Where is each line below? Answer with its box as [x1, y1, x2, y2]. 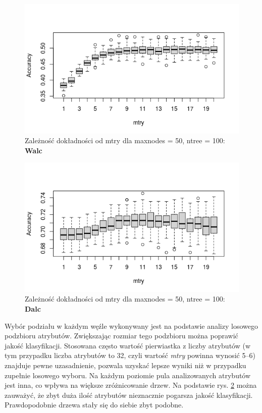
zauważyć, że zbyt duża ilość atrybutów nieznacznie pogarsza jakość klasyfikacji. [5, 389, 253, 400]
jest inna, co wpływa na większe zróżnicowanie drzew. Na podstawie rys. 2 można [5, 380, 257, 390]
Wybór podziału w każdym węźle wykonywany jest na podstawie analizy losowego [5, 320, 258, 331]
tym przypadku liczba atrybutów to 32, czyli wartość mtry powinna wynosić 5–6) [5, 350, 255, 361]
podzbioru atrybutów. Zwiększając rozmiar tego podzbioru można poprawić [5, 330, 238, 341]
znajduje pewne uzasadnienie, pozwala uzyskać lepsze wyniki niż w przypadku [5, 360, 246, 371]
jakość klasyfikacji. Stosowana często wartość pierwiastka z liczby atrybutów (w [5, 340, 251, 350]
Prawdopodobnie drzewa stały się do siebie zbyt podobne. [5, 399, 184, 410]
